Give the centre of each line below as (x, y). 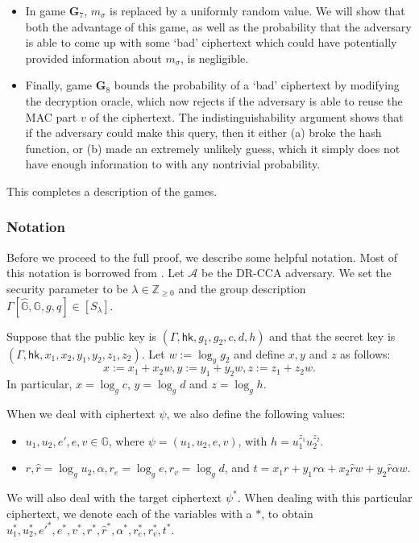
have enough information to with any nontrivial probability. (173, 164)
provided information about (93, 58)
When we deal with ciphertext (81, 413)
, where (127, 440)
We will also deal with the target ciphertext (114, 497)
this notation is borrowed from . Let (95, 273)
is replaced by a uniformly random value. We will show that (257, 10)
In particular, (39, 384)
